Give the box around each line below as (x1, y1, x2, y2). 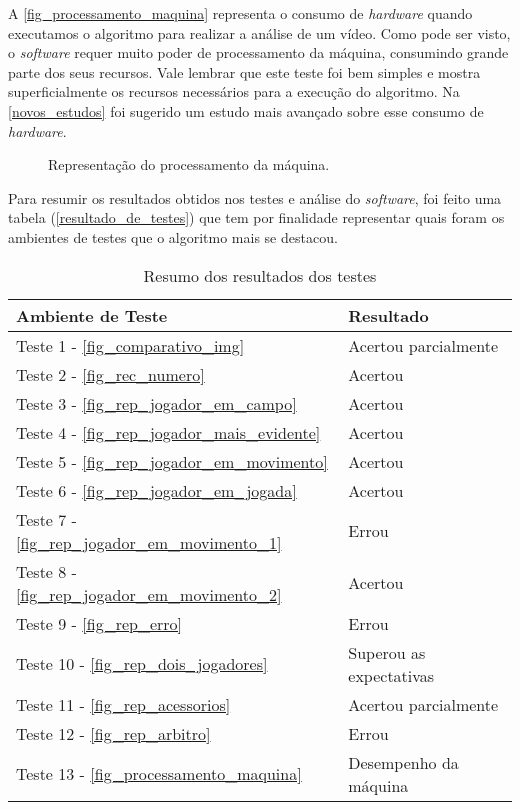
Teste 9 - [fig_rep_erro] (16, 611, 182, 635)
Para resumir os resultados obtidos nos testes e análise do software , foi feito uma (8, 187, 502, 208)
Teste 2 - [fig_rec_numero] (16, 362, 205, 386)
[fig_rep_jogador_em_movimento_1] (16, 530, 282, 554)
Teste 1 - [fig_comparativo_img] (16, 333, 245, 357)
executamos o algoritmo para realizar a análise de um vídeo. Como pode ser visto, (8, 22, 511, 43)
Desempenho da (348, 750, 459, 774)
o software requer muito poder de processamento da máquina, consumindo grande (8, 42, 509, 63)
